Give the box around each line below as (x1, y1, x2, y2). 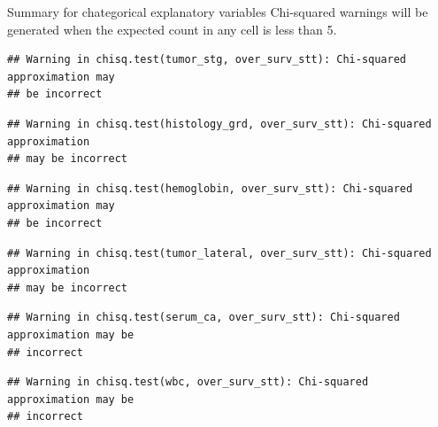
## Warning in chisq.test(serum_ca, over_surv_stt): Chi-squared (7, 311, 400, 324)
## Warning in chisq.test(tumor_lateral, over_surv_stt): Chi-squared (7, 246, 432, 260)
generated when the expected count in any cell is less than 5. (7, 19, 337, 38)
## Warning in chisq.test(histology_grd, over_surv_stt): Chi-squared (7, 117, 432, 130)
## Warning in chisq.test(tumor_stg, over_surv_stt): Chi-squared (7, 53, 407, 66)
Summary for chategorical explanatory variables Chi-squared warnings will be (7, 3, 428, 20)
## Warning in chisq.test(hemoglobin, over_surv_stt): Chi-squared (7, 182, 413, 195)
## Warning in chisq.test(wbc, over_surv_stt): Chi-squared (7, 376, 369, 389)
